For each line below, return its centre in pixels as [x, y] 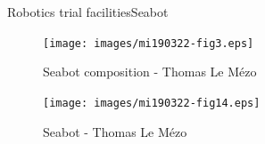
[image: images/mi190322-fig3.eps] [149, 43]
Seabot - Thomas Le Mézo [115, 131]
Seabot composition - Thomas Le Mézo [150, 72]
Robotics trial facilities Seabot [88, 12]
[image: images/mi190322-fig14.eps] [152, 103]
